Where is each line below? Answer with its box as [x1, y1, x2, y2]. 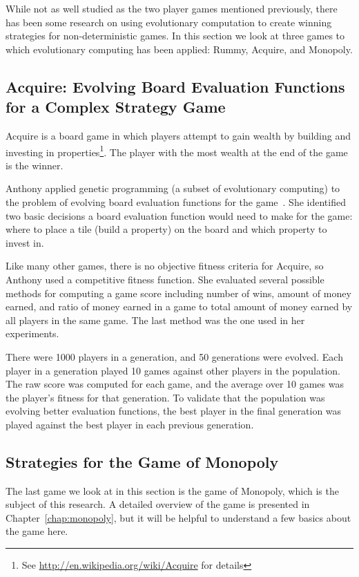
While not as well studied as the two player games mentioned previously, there [6, 1, 338, 15]
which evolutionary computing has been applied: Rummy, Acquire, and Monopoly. [6, 41, 353, 56]
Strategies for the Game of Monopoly [6, 451, 279, 472]
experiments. [6, 326, 59, 341]
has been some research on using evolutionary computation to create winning [6, 15, 332, 29]
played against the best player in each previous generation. [6, 417, 254, 431]
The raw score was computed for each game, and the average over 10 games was [6, 377, 344, 391]
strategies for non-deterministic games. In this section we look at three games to [6, 28, 345, 43]
